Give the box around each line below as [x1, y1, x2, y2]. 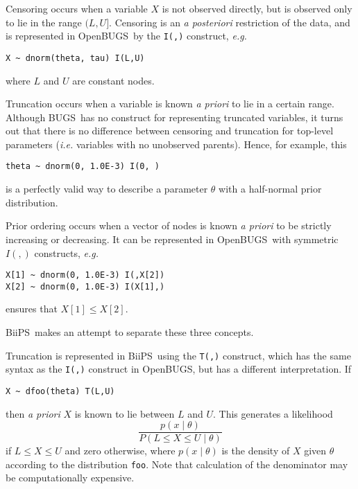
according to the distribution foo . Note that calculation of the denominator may [6, 456, 348, 471]
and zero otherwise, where [65, 443, 176, 458]
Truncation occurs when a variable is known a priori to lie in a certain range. [6, 96, 334, 111]
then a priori [6, 406, 60, 420]
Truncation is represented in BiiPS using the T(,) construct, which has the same [6, 348, 351, 362]
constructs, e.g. [34, 245, 99, 260]
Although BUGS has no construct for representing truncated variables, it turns [6, 109, 343, 124]
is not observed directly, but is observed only [162, 1, 352, 15]
